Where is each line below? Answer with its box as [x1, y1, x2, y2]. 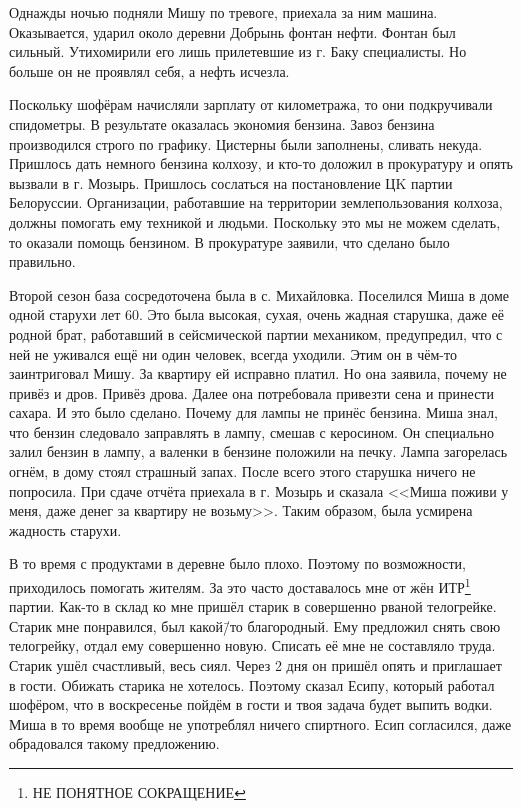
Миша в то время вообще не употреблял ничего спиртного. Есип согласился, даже [9, 713, 512, 734]
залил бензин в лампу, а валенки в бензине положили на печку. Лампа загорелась [9, 441, 508, 462]
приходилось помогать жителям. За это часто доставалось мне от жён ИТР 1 [9, 574, 471, 597]
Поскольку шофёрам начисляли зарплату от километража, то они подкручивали [9, 94, 493, 115]
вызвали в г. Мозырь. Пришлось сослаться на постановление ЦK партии [9, 172, 453, 193]
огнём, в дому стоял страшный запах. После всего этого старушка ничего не [9, 461, 476, 482]
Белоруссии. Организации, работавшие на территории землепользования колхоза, [9, 192, 503, 213]
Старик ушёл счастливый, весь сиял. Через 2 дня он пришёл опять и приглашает [9, 655, 502, 676]
